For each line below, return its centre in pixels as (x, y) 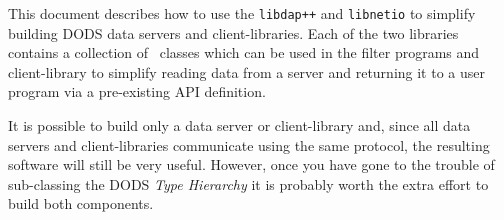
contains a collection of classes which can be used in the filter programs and (244, 52)
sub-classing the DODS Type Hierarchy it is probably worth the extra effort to (248, 183)
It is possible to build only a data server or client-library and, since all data (239, 125)
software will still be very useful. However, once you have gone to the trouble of (251, 164)
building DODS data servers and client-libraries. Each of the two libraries (233, 32)
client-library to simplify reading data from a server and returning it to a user (247, 71)
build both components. (81, 203)
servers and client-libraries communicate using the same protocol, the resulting (249, 144)
